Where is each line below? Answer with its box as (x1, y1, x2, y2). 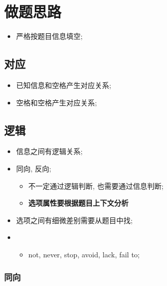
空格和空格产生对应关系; (16, 97, 97, 107)
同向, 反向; (16, 163, 52, 173)
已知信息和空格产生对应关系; (16, 79, 111, 90)
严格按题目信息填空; (16, 31, 83, 41)
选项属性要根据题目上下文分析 (28, 197, 129, 208)
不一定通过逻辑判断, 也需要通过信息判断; (28, 180, 164, 191)
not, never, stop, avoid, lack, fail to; (28, 249, 140, 259)
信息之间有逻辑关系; (16, 146, 83, 157)
